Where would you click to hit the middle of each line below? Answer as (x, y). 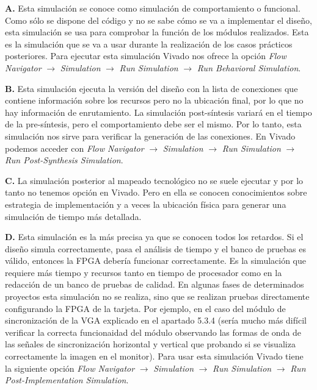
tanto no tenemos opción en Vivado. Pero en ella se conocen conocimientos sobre (156, 192)
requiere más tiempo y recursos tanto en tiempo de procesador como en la (144, 272)
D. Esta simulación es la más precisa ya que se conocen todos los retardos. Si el (154, 237)
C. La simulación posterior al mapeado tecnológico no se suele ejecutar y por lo (154, 180)
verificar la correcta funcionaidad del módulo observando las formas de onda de (153, 332)
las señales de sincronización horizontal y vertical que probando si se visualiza (150, 344)
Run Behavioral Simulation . (249, 67)
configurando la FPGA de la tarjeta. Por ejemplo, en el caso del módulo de (145, 308)
